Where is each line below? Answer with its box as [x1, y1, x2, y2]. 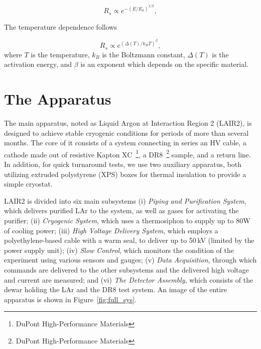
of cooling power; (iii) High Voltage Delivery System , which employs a [4, 225, 218, 235]
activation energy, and [4, 59, 72, 69]
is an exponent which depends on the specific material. [80, 59, 248, 69]
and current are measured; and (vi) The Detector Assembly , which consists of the [4, 274, 253, 285]
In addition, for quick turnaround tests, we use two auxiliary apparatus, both [4, 158, 242, 169]
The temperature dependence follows [4, 21, 117, 32]
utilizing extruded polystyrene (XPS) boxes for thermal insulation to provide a [4, 168, 246, 179]
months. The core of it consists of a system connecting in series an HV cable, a [4, 137, 246, 148]
